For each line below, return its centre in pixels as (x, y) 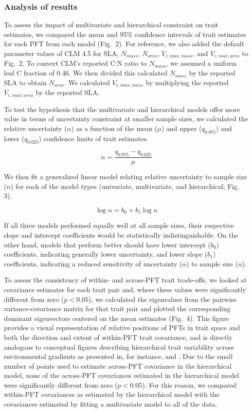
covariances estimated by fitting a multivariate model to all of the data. (111, 404)
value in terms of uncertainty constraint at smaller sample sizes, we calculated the (126, 119)
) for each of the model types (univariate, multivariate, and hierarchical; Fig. (125, 186)
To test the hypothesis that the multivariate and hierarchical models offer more (122, 109)
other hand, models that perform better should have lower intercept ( (108, 244)
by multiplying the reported (187, 82)
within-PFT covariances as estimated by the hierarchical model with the (112, 394)
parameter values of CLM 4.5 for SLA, (61, 53)
